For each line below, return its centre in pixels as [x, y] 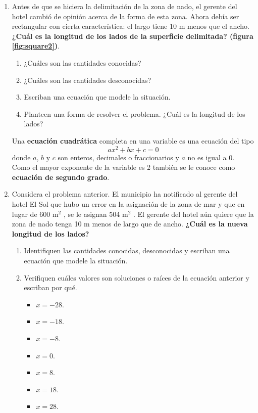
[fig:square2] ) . [36, 46]
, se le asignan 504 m [96, 214]
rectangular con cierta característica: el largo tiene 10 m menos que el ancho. [131, 26]
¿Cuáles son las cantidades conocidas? [83, 62]
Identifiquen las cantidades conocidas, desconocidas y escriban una [127, 250]
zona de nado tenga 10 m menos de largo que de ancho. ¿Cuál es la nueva [130, 224]
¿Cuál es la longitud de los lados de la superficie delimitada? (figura [133, 36]
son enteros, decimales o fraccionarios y [118, 157]
